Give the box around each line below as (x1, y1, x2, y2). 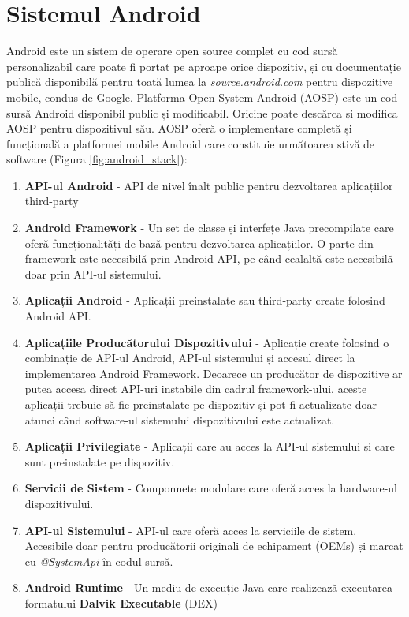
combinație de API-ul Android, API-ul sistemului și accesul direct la (24, 350, 355, 366)
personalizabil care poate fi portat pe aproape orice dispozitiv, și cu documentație (6, 58, 401, 74)
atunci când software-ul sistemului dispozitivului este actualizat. (24, 411, 335, 428)
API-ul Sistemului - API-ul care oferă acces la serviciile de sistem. (24, 522, 357, 538)
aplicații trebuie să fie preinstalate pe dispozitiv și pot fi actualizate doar (24, 396, 377, 412)
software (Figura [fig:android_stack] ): (6, 151, 188, 167)
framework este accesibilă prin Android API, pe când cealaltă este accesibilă (24, 250, 393, 267)
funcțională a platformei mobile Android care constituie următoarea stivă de (6, 135, 375, 151)
